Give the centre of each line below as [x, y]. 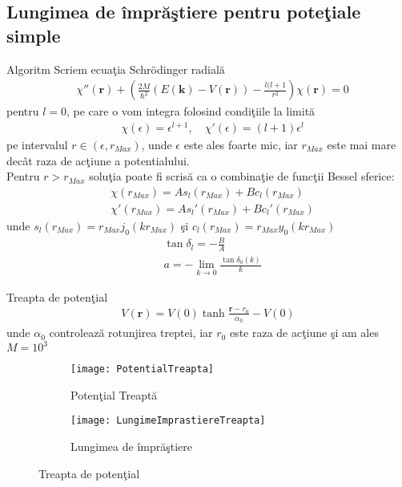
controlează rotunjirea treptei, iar [131, 333]
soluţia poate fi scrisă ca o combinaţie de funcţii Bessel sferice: [242, 176]
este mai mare [362, 144]
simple [34, 35]
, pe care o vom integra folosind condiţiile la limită [191, 111]
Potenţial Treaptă [114, 394]
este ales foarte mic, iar [241, 144]
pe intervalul [37, 144]
